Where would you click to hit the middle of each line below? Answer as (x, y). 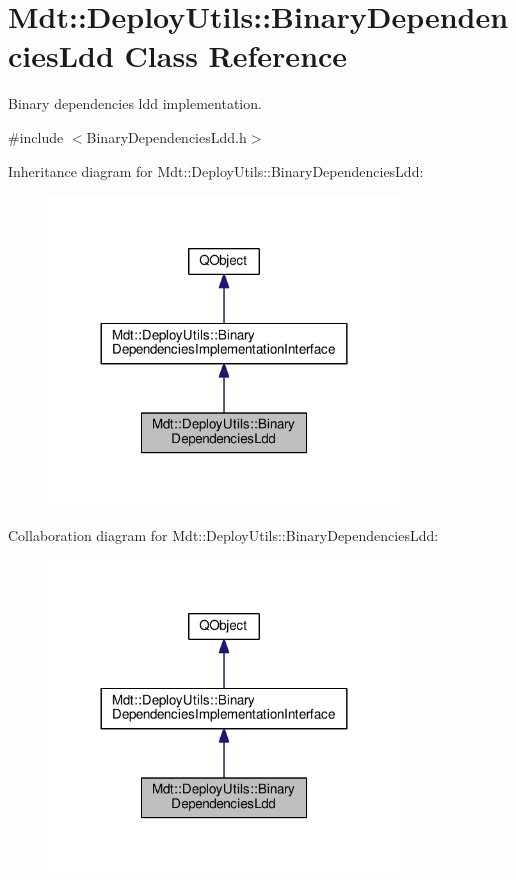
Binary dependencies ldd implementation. (135, 103)
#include (36, 136)
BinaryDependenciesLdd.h (166, 136)
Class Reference (236, 55)
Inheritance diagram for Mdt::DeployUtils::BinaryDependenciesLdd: (216, 170)
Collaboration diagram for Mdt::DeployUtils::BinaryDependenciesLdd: (223, 535)
